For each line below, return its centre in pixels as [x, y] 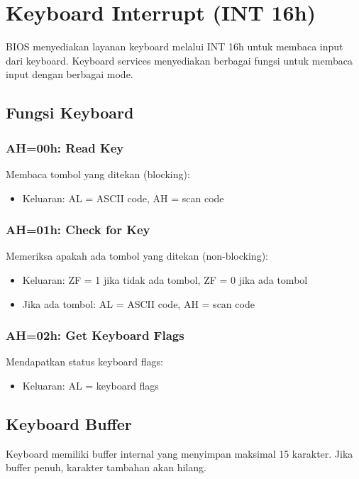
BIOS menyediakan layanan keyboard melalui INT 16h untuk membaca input [175, 46]
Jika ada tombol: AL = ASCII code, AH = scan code [138, 303]
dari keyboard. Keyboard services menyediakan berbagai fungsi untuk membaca [179, 60]
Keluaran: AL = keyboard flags [90, 385]
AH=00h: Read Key [65, 147]
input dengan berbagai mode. [70, 74]
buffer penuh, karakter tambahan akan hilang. [106, 467]
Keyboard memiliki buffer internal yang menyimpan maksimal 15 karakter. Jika [179, 453]
